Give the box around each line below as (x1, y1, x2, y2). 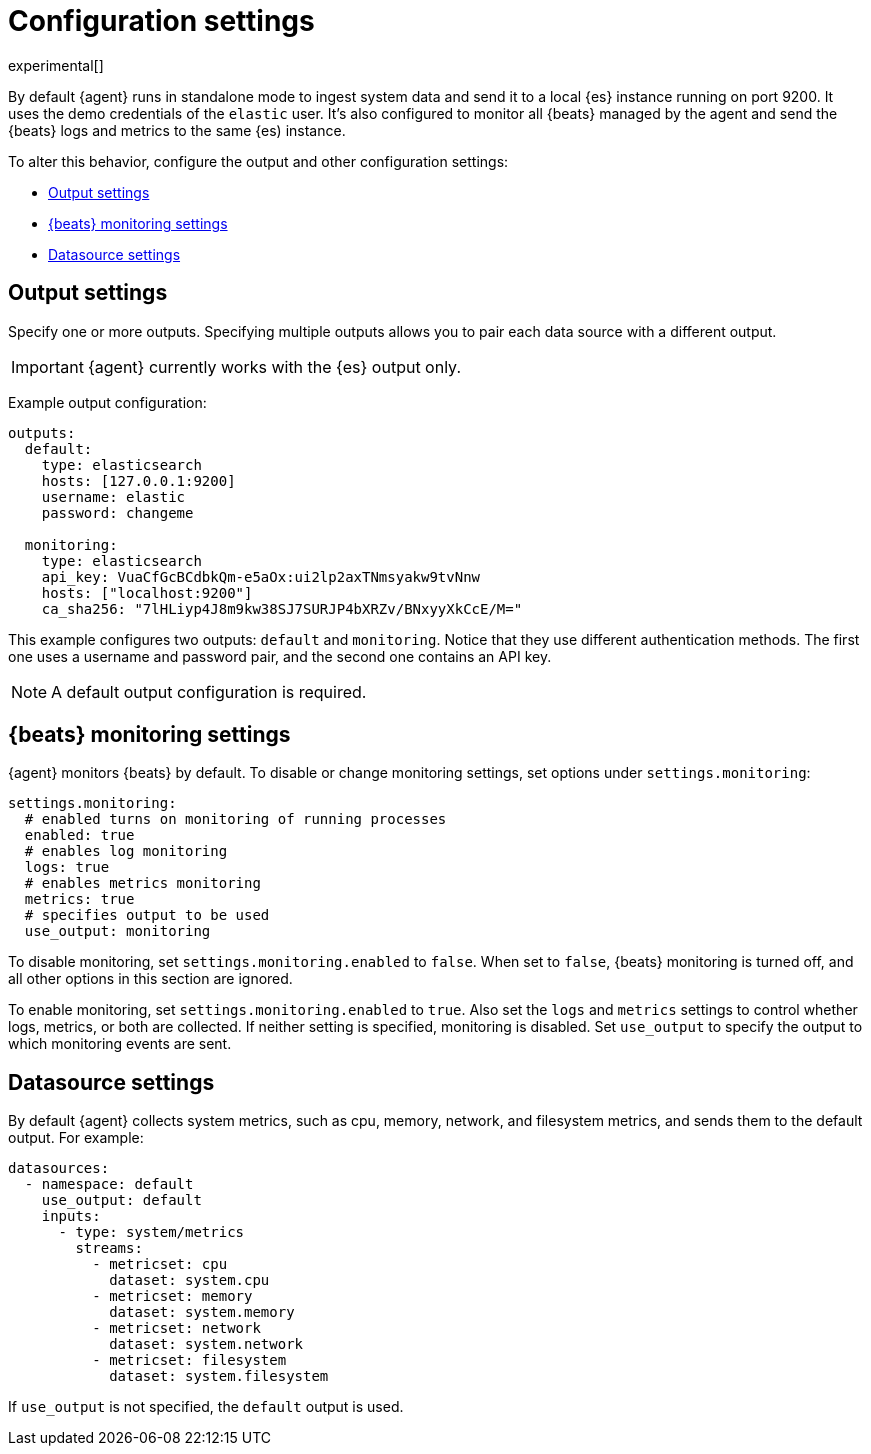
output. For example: (8, 1129, 144, 1147)
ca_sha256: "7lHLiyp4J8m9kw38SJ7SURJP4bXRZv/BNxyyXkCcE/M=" (41, 600, 523, 617)
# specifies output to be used (24, 907, 270, 924)
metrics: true (24, 891, 135, 908)
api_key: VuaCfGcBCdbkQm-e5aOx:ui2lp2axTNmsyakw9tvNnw (41, 568, 481, 585)
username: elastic (41, 488, 186, 505)
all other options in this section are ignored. (8, 970, 293, 988)
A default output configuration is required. (51, 681, 367, 702)
